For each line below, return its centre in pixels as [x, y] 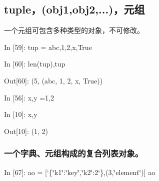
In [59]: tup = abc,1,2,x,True [48, 47]
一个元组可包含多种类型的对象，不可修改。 [74, 30]
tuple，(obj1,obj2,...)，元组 [74, 9]
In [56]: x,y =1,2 [29, 97]
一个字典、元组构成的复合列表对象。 [74, 153]
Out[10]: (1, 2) [26, 131]
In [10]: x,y [21, 114]
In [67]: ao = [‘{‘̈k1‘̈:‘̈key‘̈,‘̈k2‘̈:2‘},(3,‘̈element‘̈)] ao [80, 172]
